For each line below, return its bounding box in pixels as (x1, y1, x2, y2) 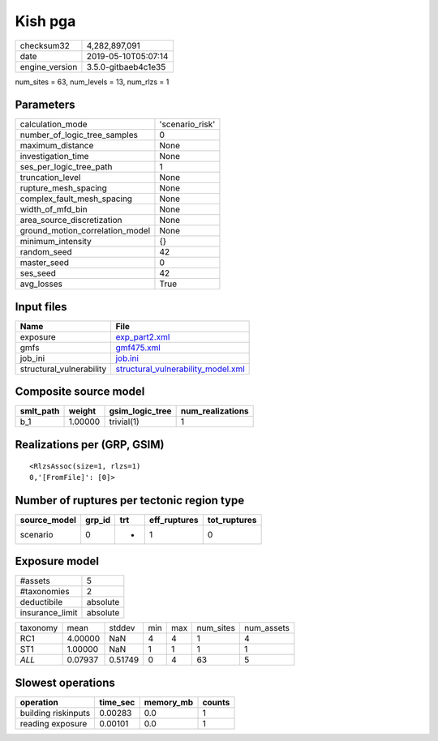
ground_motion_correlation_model (19, 225, 151, 237)
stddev (109, 623, 135, 634)
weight (68, 405, 97, 417)
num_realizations (180, 405, 249, 417)
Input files (15, 300, 68, 314)
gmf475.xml (115, 341, 161, 353)
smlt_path (19, 405, 60, 417)
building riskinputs (19, 707, 91, 718)
